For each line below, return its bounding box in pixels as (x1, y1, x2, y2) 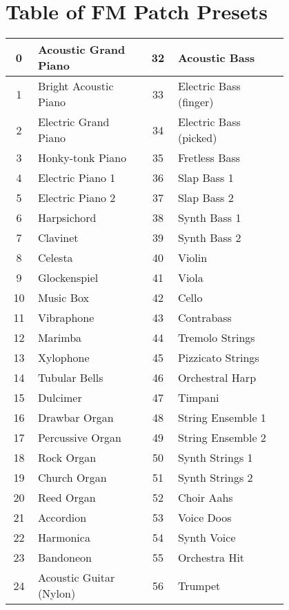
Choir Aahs (177, 489, 233, 506)
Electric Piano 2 (37, 190, 116, 206)
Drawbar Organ (37, 409, 114, 426)
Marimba (37, 329, 82, 346)
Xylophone (37, 349, 90, 366)
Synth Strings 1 (177, 449, 253, 466)
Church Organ (37, 469, 107, 486)
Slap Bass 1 (177, 170, 234, 186)
